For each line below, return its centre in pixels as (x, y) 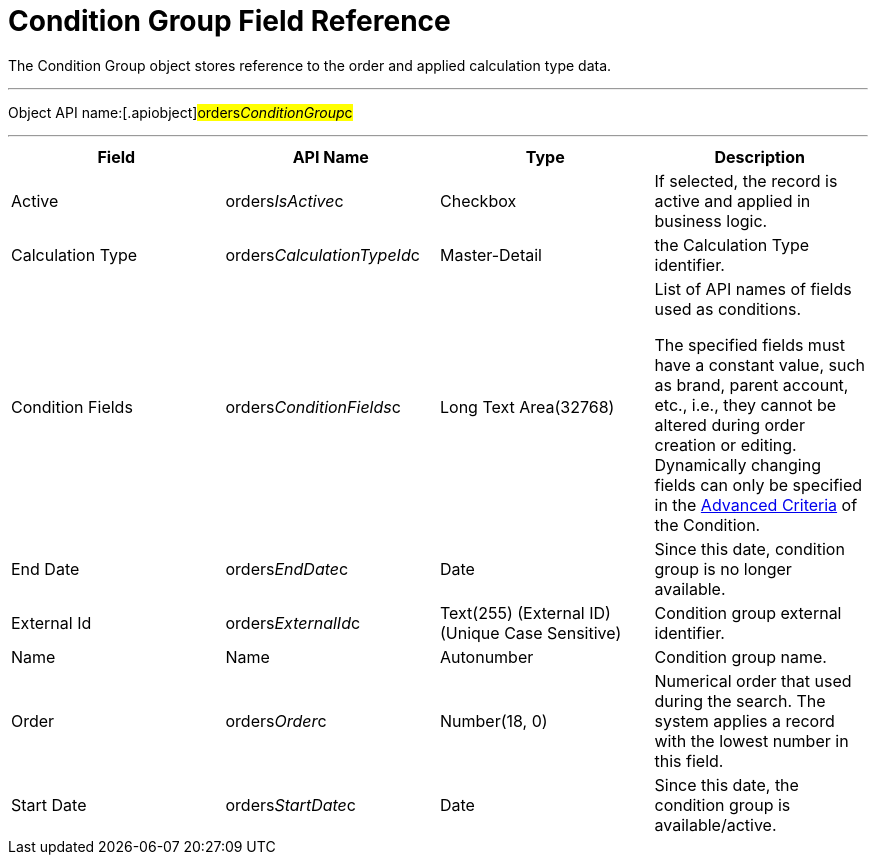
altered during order (729, 424)
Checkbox (478, 200)
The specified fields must (750, 344)
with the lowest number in (751, 740)
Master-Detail (491, 254)
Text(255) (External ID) (525, 612)
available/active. (715, 824)
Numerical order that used (753, 680)
